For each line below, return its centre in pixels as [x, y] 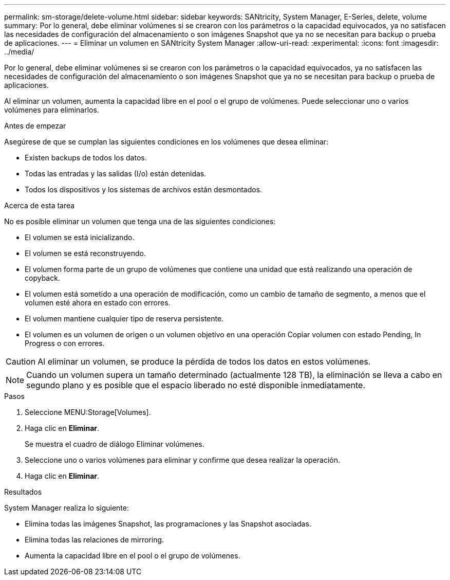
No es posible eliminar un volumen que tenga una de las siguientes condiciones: [140, 221]
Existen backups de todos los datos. [86, 158]
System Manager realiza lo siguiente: [67, 508]
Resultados [23, 492]
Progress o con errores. [65, 343]
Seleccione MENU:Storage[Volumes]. [88, 412]
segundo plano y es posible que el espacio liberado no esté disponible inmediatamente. [196, 385]
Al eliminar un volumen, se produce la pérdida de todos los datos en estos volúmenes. [204, 361]
